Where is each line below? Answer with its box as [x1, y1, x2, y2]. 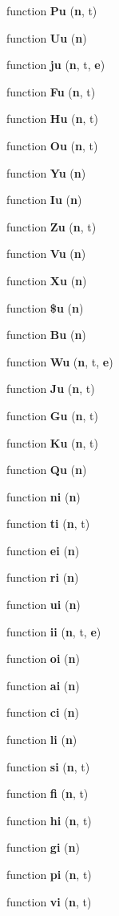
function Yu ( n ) [6, 164, 86, 181]
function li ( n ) [6, 731, 77, 748]
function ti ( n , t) [6, 515, 90, 532]
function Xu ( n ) [6, 272, 87, 288]
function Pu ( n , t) [6, 2, 97, 18]
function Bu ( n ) [6, 326, 86, 343]
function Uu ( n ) [6, 29, 87, 46]
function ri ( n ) [6, 569, 79, 586]
